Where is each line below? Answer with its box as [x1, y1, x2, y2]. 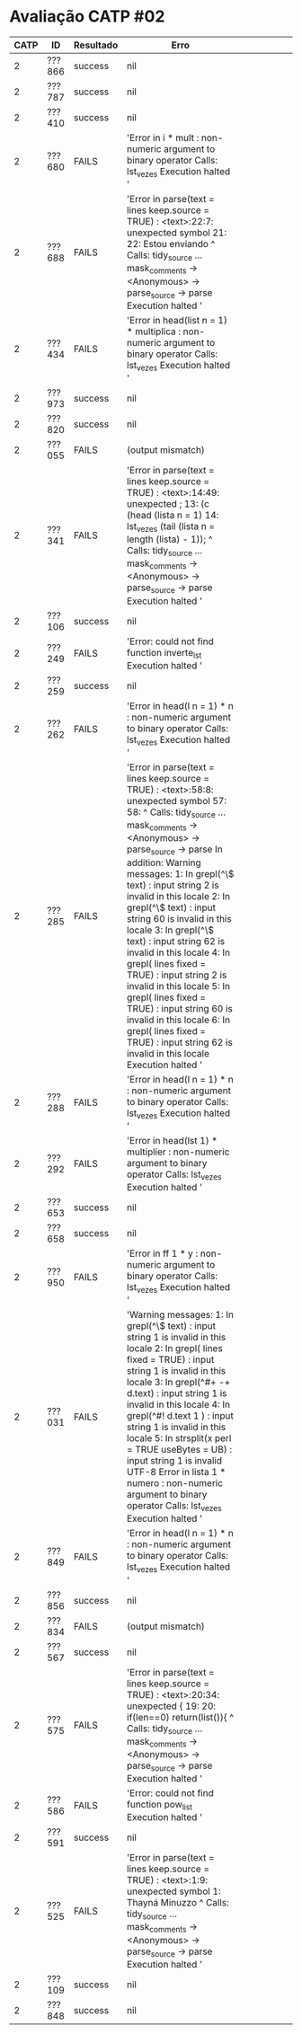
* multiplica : [127, 325, 182, 338]
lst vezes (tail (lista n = [127, 519, 216, 535]
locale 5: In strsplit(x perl [127, 1432, 232, 1445]
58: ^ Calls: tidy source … [127, 806, 226, 820]
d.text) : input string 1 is [127, 1387, 227, 1400]
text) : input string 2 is [127, 879, 219, 891]
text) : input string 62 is [127, 934, 226, 947]
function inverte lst [127, 646, 202, 660]
